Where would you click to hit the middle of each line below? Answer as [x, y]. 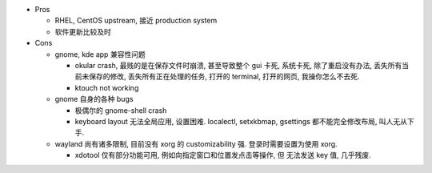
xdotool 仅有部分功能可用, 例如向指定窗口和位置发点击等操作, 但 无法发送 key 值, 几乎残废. [223, 155]
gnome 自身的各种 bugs [94, 99]
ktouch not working [107, 87]
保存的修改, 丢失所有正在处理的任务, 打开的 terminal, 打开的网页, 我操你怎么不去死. [224, 77]
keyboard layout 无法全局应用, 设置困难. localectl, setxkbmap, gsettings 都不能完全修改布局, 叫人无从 [241, 121]
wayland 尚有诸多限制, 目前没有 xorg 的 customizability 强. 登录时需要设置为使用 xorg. [196, 143]
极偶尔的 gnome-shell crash [121, 110]
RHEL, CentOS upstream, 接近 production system [136, 21]
